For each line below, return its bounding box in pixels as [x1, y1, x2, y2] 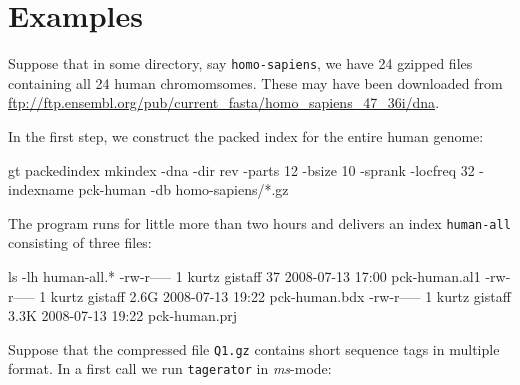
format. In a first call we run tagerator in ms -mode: [8, 358, 332, 379]
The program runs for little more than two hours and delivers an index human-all [8, 212, 511, 233]
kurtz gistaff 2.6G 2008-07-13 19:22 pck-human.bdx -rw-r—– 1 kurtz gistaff [50, 285, 511, 306]
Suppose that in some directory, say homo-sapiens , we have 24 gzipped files [8, 53, 473, 74]
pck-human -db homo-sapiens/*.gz [78, 179, 289, 200]
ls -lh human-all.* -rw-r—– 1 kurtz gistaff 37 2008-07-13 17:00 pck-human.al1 [8, 266, 481, 286]
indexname [8, 179, 74, 200]
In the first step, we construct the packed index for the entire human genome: [8, 125, 484, 146]
